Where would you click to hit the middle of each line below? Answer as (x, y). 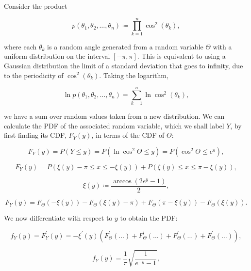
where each (20, 46)
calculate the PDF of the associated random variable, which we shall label (114, 125)
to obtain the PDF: (149, 218)
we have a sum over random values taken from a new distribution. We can (114, 116)
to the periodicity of (34, 75)
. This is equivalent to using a (181, 56)
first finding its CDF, (35, 135)
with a (222, 46)
